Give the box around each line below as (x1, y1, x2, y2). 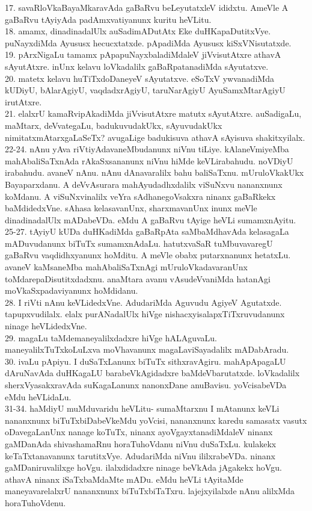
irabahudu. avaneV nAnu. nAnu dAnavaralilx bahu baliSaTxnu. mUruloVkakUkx (5, 166, 304, 179)
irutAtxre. (5, 95, 42, 108)
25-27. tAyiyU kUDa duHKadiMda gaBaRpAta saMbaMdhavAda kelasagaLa (5, 225, 289, 238)
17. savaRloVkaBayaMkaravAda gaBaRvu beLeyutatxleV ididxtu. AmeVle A (5, 1, 289, 13)
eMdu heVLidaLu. (5, 390, 72, 403)
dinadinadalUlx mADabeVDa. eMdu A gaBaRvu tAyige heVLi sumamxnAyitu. (5, 213, 296, 226)
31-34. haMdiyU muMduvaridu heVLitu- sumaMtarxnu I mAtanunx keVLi (5, 402, 280, 415)
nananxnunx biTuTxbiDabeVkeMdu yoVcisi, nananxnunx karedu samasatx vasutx (5, 413, 307, 426)
